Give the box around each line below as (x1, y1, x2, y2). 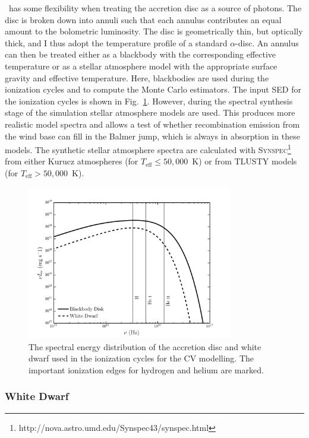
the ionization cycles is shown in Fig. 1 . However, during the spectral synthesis (5, 94, 293, 107)
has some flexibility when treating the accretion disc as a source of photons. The (8, 2, 302, 14)
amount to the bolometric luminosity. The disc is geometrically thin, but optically (5, 25, 303, 37)
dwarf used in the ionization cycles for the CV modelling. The (29, 352, 254, 364)
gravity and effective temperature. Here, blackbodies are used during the (5, 71, 269, 84)
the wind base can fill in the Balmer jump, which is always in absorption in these (5, 129, 300, 142)
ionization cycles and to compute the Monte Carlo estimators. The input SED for (5, 83, 301, 96)
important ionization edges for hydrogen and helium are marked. (29, 363, 264, 376)
